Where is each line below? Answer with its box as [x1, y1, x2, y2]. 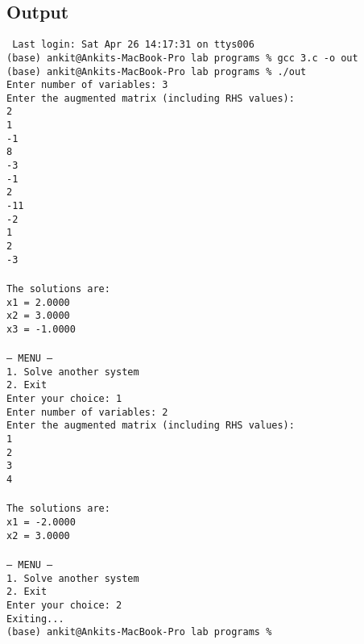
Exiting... [6, 613, 64, 625]
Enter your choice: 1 [6, 393, 122, 405]
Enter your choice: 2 [6, 599, 122, 611]
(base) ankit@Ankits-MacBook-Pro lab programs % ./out [6, 65, 307, 77]
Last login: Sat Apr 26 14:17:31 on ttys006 [12, 39, 254, 51]
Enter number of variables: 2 [6, 406, 168, 418]
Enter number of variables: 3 [6, 79, 168, 91]
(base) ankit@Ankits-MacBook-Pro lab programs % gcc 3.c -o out [6, 52, 358, 64]
